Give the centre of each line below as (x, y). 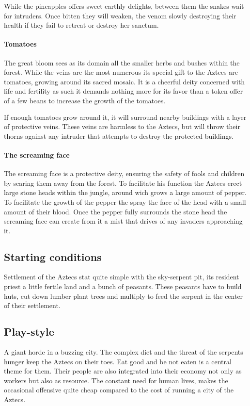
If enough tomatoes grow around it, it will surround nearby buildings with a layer (125, 117)
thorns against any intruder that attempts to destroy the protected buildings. (119, 136)
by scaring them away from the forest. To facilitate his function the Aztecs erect (123, 183)
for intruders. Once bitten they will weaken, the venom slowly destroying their (120, 15)
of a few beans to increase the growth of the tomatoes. (85, 100)
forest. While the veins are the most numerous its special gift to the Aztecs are (121, 72)
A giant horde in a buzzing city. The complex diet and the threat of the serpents (124, 352)
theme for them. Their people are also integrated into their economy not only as (123, 371)
